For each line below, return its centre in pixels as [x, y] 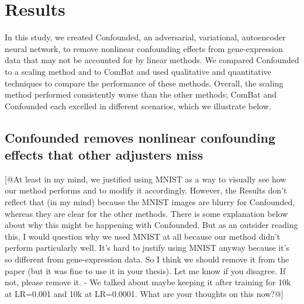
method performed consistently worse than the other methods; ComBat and [141, 94]
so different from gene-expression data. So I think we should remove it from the [147, 259]
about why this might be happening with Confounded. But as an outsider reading [151, 225]
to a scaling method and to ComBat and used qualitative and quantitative [138, 71]
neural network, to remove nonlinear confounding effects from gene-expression [144, 48]
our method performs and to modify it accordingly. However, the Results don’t [146, 190]
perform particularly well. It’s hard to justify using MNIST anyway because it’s [147, 248]
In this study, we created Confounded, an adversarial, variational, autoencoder [145, 37]
